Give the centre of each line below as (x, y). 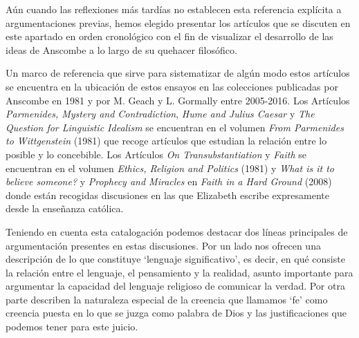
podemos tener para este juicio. (72, 327)
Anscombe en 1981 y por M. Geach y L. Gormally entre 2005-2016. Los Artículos (178, 100)
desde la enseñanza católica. (65, 208)
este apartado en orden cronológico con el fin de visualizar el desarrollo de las (169, 36)
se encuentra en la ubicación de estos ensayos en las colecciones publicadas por (172, 86)
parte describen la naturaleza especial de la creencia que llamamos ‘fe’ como (167, 299)
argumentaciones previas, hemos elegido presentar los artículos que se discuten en (178, 22)
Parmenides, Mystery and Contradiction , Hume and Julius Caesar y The (160, 114)
